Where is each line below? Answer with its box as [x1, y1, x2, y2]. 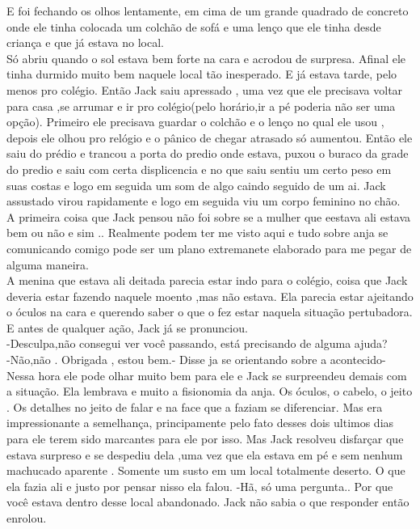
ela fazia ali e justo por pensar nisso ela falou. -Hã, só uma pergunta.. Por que [6, 477, 393, 494]
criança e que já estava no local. [6, 34, 164, 51]
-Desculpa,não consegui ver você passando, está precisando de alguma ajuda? [6, 335, 388, 352]
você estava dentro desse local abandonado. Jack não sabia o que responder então [6, 493, 409, 510]
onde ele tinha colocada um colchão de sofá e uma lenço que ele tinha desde [6, 18, 381, 35]
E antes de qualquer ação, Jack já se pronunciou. [6, 319, 248, 336]
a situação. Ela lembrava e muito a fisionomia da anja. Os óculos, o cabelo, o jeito [6, 383, 413, 400]
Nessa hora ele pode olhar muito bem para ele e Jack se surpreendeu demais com [6, 366, 407, 383]
